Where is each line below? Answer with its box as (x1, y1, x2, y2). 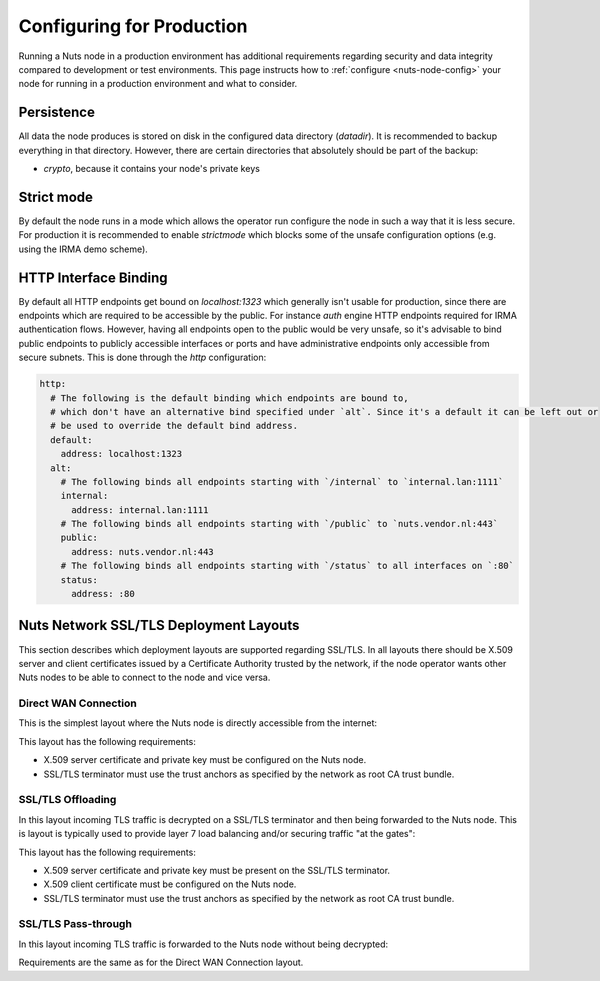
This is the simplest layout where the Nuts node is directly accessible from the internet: (18, 717, 378, 729)
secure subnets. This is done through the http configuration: (18, 351, 267, 364)
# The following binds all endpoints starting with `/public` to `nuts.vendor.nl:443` (60, 518, 499, 530)
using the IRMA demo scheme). (18, 243, 149, 255)
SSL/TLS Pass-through (18, 917, 132, 931)
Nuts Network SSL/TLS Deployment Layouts (18, 617, 300, 634)
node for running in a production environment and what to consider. (18, 78, 298, 90)
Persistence (18, 104, 95, 121)
